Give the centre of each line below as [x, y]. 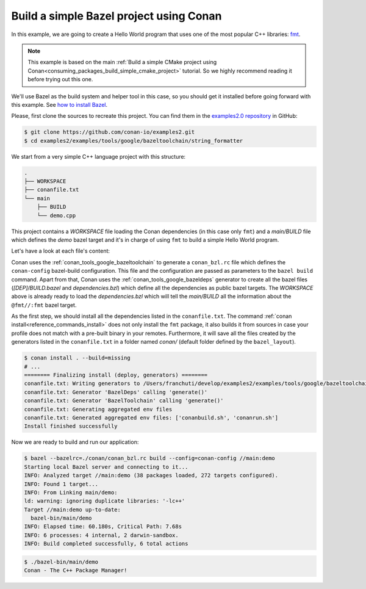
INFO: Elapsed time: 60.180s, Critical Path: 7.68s [103, 527]
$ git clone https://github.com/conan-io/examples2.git [109, 132]
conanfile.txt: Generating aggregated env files [98, 409]
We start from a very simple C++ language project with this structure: [99, 156]
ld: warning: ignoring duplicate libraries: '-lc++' [105, 501]
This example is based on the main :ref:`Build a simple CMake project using [122, 62]
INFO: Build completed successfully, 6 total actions [106, 544]
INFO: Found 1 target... [61, 484]
